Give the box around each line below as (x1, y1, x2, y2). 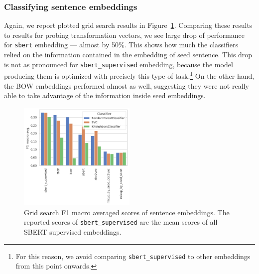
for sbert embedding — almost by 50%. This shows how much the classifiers (4, 39, 238, 50)
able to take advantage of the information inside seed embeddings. (4, 90, 206, 101)
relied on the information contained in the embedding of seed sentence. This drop (4, 49, 253, 60)
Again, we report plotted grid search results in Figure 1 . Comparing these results (4, 20, 253, 30)
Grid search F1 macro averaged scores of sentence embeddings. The (24, 207, 230, 217)
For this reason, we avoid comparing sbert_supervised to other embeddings (15, 251, 251, 261)
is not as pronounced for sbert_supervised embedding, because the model (4, 59, 233, 69)
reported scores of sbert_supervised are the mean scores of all (24, 217, 218, 227)
